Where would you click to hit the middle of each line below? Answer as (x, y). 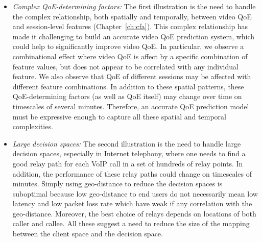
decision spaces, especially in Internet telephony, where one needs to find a (129, 153)
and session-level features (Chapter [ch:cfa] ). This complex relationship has (130, 26)
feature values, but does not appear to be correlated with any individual (125, 66)
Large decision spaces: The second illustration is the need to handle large (127, 143)
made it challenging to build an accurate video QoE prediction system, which (134, 36)
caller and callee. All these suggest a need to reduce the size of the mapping (131, 223)
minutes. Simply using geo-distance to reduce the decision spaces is (117, 184)
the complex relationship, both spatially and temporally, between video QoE (132, 16)
